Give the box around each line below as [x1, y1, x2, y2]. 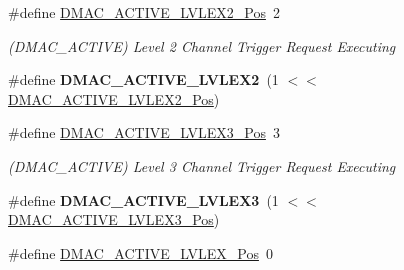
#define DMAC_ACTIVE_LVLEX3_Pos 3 [8, 122, 280, 143]
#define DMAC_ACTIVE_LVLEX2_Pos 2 [8, 2, 280, 22]
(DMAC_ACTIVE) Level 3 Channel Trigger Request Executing [8, 155, 396, 176]
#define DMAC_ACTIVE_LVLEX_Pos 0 [8, 242, 273, 263]
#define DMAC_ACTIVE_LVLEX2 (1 [8, 69, 279, 90]
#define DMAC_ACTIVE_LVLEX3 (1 [8, 189, 279, 210]
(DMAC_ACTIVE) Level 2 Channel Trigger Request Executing [8, 35, 396, 56]
